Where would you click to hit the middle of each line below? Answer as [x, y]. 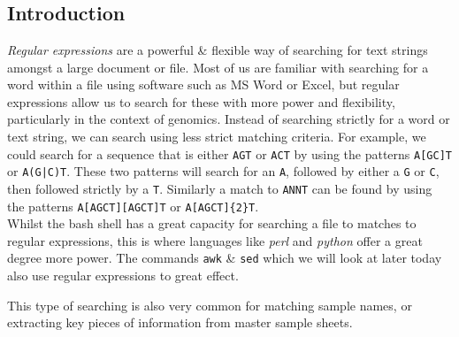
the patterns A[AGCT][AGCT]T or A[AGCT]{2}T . [133, 206]
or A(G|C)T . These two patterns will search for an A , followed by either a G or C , [223, 171]
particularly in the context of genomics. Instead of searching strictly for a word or [229, 119]
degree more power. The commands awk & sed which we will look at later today [225, 258]
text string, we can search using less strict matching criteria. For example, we [217, 136]
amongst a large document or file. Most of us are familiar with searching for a [218, 67]
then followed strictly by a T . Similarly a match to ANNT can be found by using [220, 188]
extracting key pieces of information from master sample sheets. [180, 322]
